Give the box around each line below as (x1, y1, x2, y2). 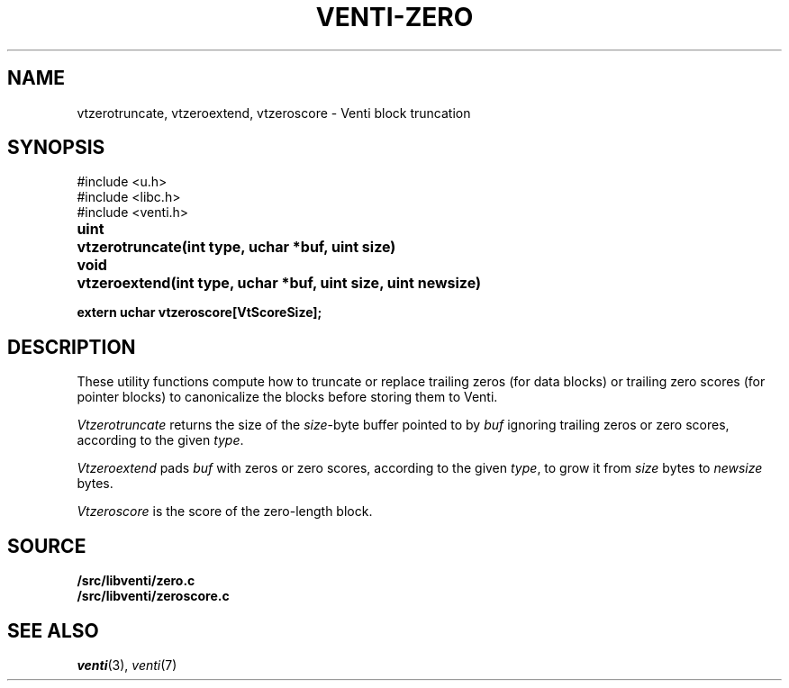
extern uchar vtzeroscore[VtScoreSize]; (77, 304, 322, 321)
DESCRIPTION (7, 335, 136, 358)
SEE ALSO (7, 619, 99, 642)
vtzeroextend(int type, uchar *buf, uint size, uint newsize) (77, 274, 482, 293)
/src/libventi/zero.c (77, 573, 195, 589)
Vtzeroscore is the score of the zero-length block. (77, 503, 373, 520)
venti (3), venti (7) (77, 656, 177, 673)
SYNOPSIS (7, 136, 105, 159)
